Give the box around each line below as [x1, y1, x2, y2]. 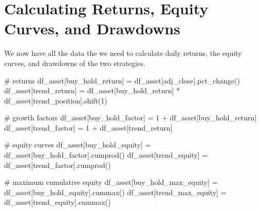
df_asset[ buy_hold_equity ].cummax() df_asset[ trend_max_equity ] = [4, 186, 227, 197]
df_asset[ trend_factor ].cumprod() [4, 159, 111, 170]
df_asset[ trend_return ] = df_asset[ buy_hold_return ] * [4, 85, 180, 96]
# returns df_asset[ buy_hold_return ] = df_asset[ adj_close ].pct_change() [4, 75, 240, 86]
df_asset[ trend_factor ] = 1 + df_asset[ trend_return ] [4, 122, 173, 133]
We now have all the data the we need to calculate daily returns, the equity [4, 48, 242, 58]
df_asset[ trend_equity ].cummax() [4, 197, 111, 207]
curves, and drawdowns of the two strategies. [4, 57, 145, 68]
